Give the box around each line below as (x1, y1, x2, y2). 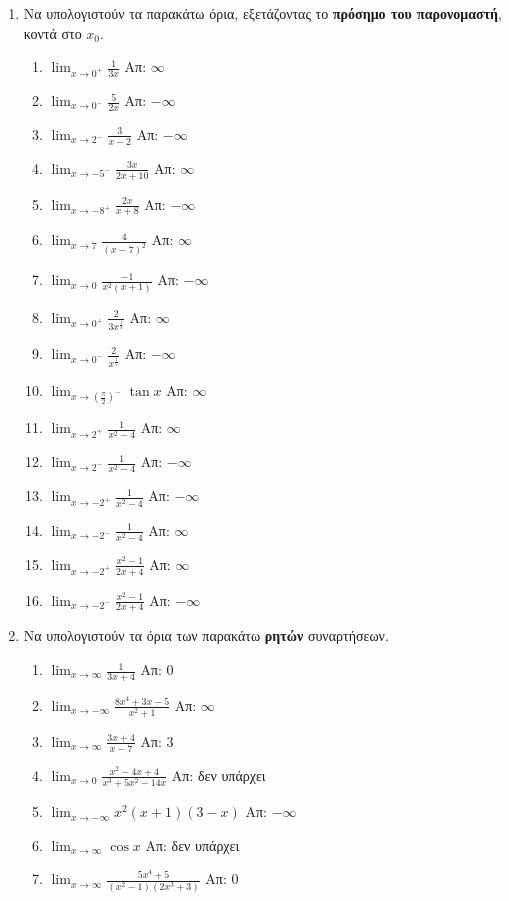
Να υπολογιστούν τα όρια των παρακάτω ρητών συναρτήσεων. (23, 625, 389, 646)
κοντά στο (23, 22, 82, 43)
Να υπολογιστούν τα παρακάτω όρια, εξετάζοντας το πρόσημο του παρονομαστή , (23, 3, 502, 23)
